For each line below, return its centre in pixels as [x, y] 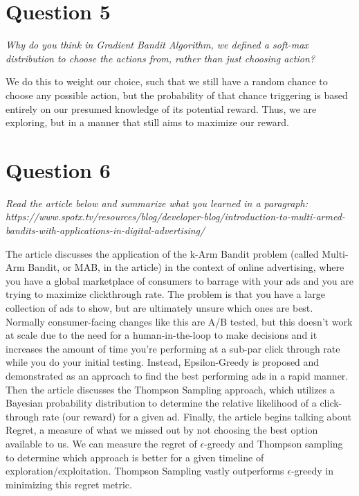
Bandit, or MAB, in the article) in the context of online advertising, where [186, 267]
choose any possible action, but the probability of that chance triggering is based [177, 95]
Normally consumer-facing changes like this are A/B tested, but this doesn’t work [179, 321]
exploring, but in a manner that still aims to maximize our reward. [147, 122]
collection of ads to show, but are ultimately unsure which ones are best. [159, 307]
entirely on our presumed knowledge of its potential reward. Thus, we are [161, 108]
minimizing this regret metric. [69, 484]
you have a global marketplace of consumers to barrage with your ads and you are [179, 280]
